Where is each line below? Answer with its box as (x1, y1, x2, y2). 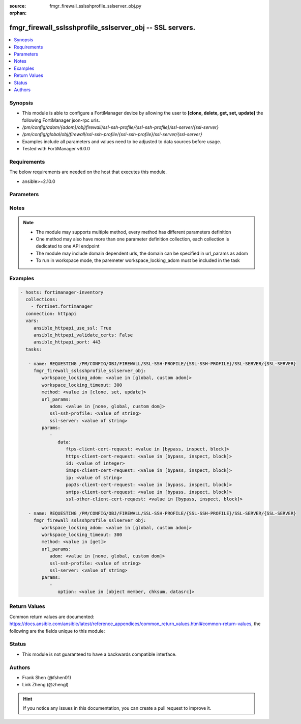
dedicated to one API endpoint (36, 243, 100, 249)
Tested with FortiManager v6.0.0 (22, 146, 91, 152)
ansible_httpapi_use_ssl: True (33, 325, 112, 331)
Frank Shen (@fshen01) (22, 674, 71, 680)
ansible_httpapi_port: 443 (33, 339, 101, 345)
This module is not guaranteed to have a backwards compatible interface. (22, 651, 177, 657)
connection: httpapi (25, 311, 77, 316)
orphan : (9, 10, 27, 16)
